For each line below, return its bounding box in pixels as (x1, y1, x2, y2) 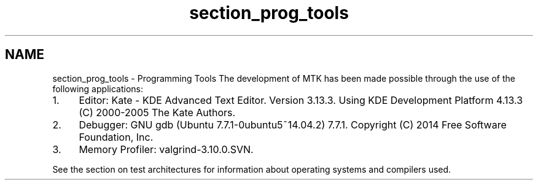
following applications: (52, 83, 143, 94)
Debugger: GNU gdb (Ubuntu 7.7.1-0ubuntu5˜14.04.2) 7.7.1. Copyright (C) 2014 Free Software (79, 118, 507, 131)
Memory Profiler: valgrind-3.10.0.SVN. (79, 143, 254, 155)
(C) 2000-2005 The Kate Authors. (79, 106, 236, 119)
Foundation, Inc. (79, 130, 154, 143)
